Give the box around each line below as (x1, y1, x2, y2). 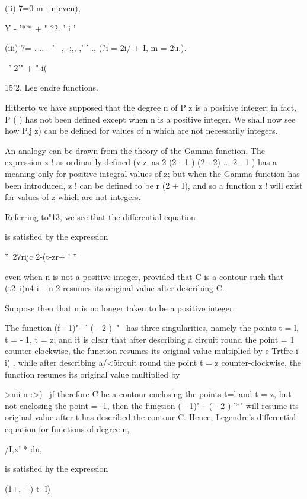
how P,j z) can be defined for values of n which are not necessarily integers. (5, 124, 278, 137)
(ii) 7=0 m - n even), (5, 2, 81, 14)
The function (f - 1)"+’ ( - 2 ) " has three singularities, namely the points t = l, (5, 321, 299, 334)
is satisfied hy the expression (5, 462, 108, 475)
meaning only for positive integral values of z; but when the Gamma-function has (5, 167, 300, 179)
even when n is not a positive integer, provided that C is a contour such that (5, 270, 284, 282)
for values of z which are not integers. (5, 191, 141, 203)
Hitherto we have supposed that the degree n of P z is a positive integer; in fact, (5, 101, 297, 113)
